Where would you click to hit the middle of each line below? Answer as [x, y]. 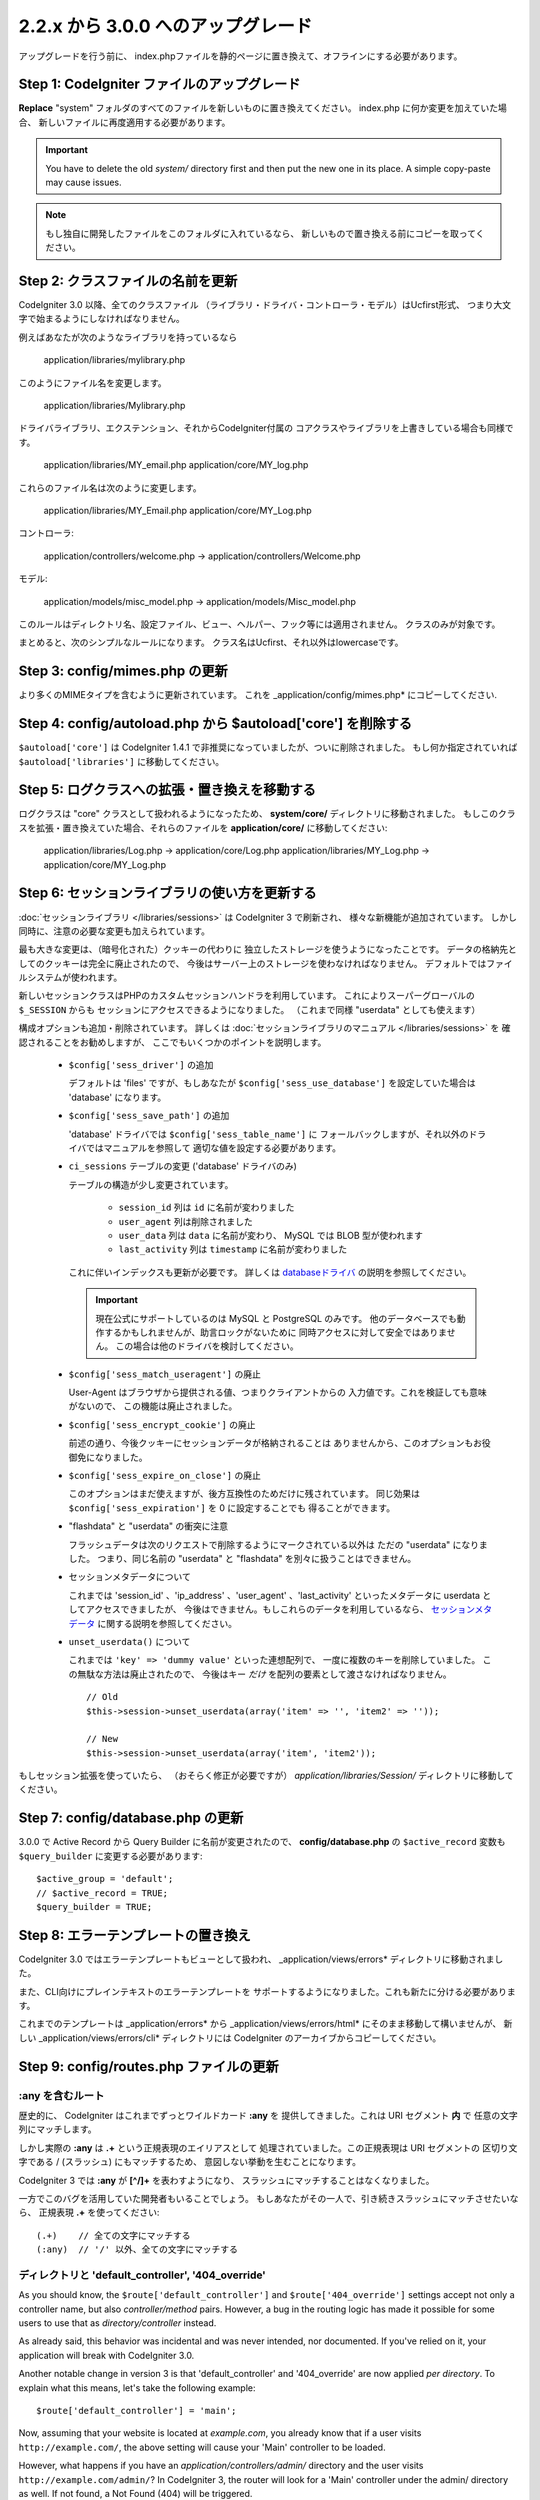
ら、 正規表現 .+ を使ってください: [89, 2212]
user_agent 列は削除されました [186, 1221]
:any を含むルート [61, 2095]
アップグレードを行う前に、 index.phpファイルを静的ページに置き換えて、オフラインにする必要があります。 [240, 56]
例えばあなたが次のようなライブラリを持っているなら [128, 337]
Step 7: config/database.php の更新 [131, 1818]
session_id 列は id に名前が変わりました [206, 1207]
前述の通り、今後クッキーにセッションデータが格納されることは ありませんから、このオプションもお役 [279, 1443]
